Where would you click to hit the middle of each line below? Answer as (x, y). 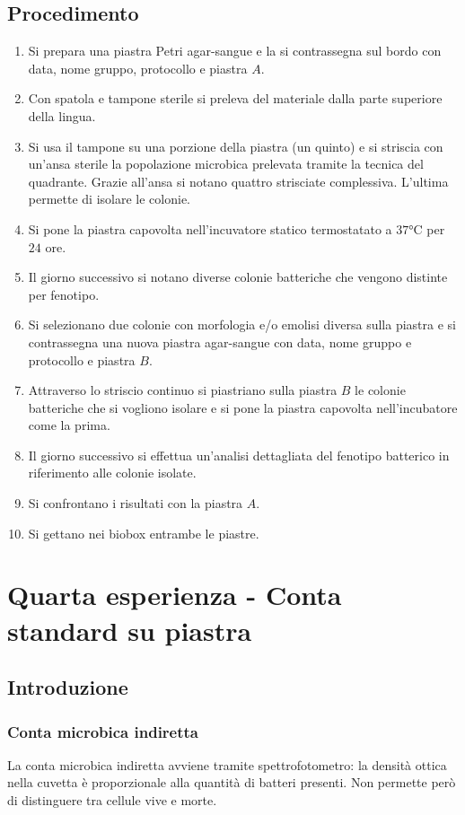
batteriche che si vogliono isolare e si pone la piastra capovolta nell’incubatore (243, 407)
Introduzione (68, 687)
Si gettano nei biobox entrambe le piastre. (144, 533)
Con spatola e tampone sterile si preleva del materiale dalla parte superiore (235, 98)
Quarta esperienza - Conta (175, 595)
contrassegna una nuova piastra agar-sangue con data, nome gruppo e (220, 342)
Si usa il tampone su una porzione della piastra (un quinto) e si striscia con (236, 146)
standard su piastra (130, 630)
